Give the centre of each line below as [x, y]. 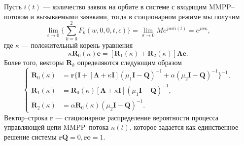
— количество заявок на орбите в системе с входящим [125, 6]
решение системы [30, 136]
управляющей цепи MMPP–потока [56, 127]
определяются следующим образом [129, 62]
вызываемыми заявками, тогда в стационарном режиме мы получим [138, 16]
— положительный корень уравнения [77, 45]
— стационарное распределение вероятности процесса [137, 117]
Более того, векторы [34, 62]
